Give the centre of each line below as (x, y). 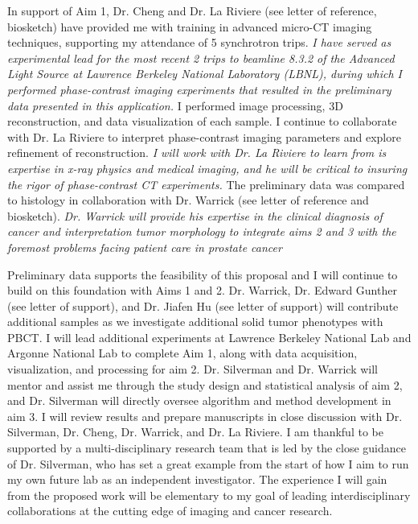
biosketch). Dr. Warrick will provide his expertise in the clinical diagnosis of (195, 215)
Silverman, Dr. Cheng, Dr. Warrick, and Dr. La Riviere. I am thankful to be (195, 432)
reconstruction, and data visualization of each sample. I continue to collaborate (202, 121)
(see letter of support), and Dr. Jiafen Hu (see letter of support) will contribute (203, 305)
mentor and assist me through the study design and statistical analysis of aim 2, (205, 384)
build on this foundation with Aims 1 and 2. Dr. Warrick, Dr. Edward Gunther (202, 290)
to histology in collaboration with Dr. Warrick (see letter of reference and (188, 200)
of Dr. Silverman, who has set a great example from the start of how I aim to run (208, 463)
